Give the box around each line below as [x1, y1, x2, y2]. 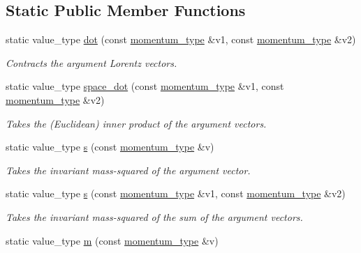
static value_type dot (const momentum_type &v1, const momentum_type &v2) [6, 32, 356, 47]
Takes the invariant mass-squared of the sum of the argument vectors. [6, 209, 303, 224]
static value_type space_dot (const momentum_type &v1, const [6, 79, 284, 93]
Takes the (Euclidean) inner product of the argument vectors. [6, 116, 267, 130]
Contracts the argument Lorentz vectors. [6, 55, 177, 70]
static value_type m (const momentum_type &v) [6, 233, 219, 247]
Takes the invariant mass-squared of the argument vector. [6, 162, 251, 177]
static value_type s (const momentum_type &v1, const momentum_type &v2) [6, 186, 346, 201]
